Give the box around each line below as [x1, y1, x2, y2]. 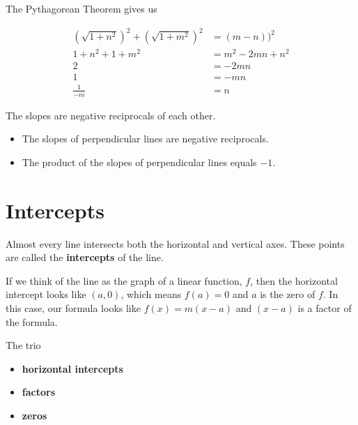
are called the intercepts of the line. [6, 250, 164, 264]
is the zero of [260, 287, 316, 301]
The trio [6, 338, 41, 352]
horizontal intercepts [22, 361, 123, 375]
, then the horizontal [250, 273, 338, 288]
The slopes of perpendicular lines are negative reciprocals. [22, 131, 269, 146]
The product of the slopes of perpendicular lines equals [22, 154, 257, 169]
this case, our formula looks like [6, 300, 141, 315]
